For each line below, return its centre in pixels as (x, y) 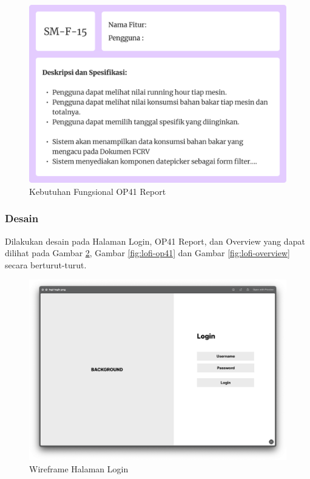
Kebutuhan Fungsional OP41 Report (98, 191)
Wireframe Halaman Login (79, 469)
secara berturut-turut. (46, 264)
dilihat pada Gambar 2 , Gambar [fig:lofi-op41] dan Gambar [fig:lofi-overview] (147, 253)
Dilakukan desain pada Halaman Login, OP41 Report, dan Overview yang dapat (155, 241)
